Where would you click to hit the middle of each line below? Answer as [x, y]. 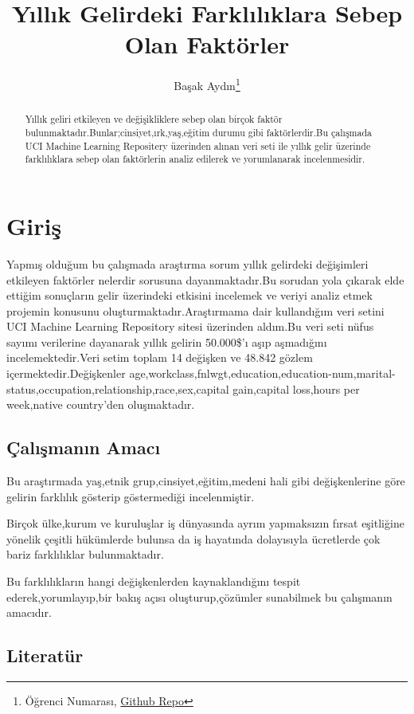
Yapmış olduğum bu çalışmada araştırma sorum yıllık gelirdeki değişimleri [187, 263]
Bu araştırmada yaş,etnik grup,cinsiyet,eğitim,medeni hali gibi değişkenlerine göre [206, 481]
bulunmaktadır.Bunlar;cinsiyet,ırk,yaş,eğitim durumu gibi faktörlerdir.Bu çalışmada [198, 133]
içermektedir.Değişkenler [66, 373]
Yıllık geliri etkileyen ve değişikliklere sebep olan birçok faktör [154, 119]
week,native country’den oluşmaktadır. [101, 404]
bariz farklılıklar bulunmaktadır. [85, 554]
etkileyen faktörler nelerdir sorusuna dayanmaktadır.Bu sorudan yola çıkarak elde [205, 279]
